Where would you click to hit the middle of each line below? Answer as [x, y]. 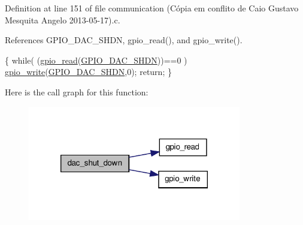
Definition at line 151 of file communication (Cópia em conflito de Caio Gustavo [152, 8]
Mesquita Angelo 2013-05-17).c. [63, 19]
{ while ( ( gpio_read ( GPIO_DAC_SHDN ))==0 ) [96, 60]
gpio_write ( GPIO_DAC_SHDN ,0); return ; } [88, 72]
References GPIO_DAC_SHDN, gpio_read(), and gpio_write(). [124, 40]
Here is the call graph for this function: [77, 91]
